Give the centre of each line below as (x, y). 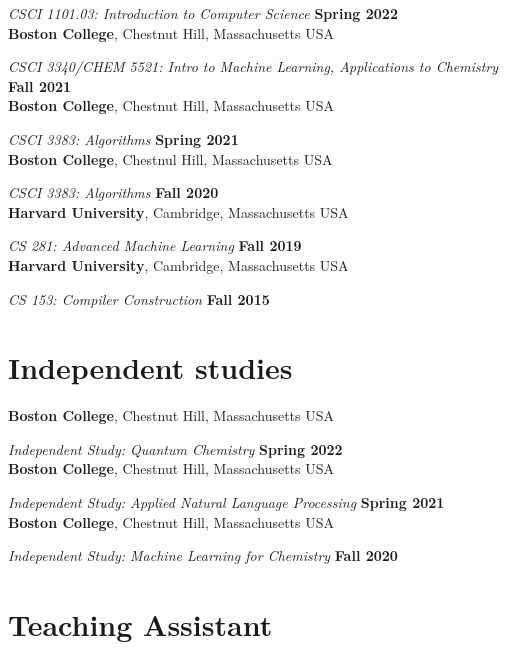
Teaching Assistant (140, 624)
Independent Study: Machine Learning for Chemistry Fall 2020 (203, 555)
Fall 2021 (40, 85)
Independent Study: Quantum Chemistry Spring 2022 (175, 448)
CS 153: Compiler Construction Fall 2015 (139, 298)
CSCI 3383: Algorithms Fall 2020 (113, 192)
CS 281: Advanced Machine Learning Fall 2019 (155, 245)
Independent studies (150, 367)
